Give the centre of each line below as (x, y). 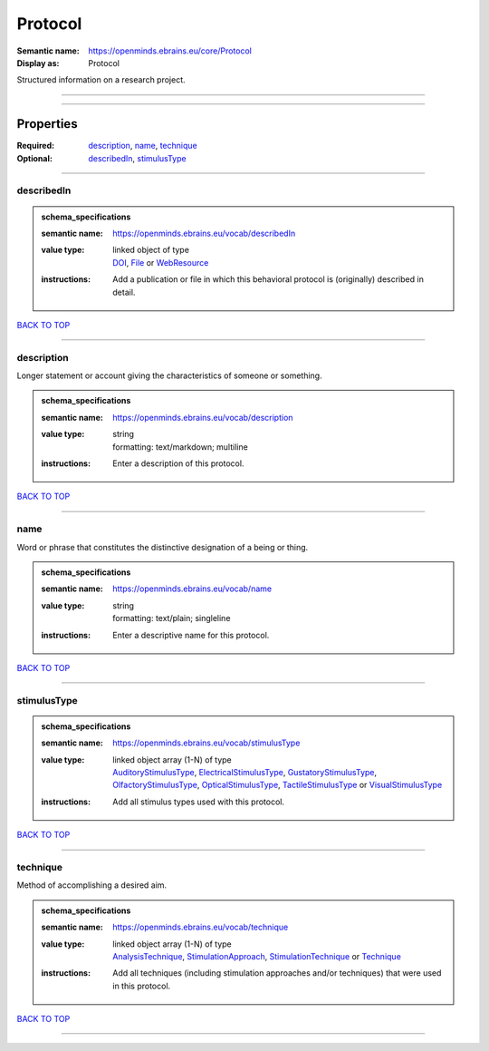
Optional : (35, 158)
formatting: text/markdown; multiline (180, 447)
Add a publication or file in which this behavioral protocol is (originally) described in (268, 279)
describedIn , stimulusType (137, 158)
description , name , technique (143, 146)
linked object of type (151, 250)
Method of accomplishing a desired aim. (92, 885)
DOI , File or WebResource (161, 262)
